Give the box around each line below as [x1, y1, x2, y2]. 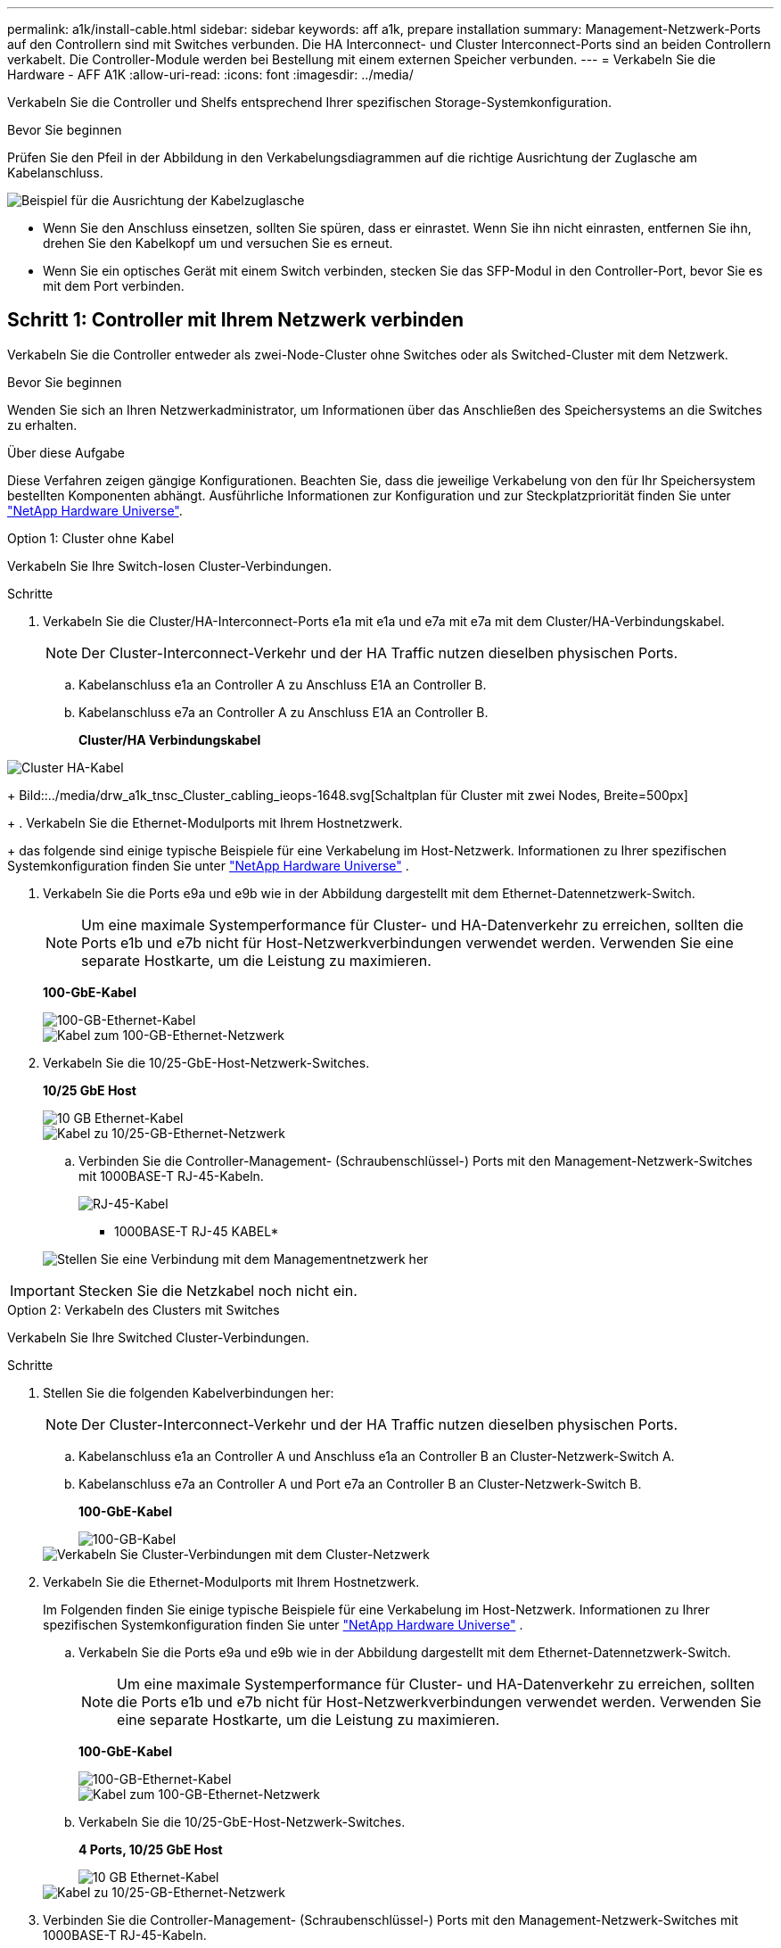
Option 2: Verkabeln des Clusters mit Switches [7, 1301, 280, 1317]
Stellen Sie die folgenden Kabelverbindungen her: [43, 1384, 334, 1400]
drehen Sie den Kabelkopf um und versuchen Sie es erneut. [43, 235, 393, 251]
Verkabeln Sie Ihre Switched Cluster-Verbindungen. [7, 1329, 309, 1345]
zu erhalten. [7, 417, 78, 433]
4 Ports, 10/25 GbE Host [78, 1841, 223, 1857]
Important [10, 1281, 75, 1300]
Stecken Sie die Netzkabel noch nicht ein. [78, 1281, 358, 1300]
